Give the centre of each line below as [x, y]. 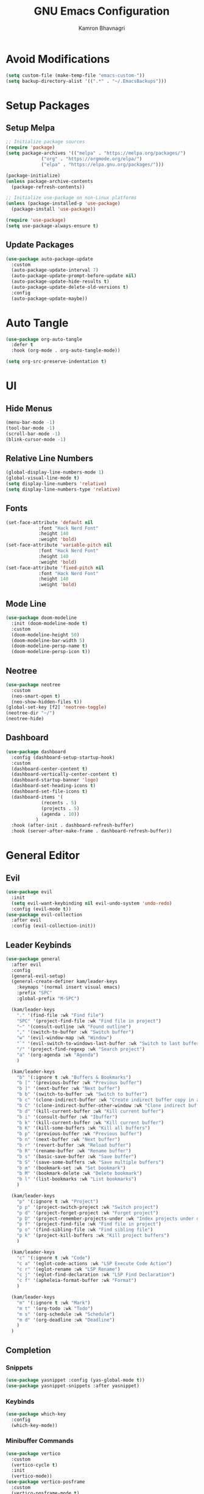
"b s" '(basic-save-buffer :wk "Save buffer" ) [77, 1156]
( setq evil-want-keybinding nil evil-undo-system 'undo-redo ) [92, 903]
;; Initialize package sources [45, 142]
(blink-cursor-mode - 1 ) [36, 439]
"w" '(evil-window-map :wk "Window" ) [65, 1038]
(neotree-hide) [25, 719]
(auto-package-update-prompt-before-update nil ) [74, 276]
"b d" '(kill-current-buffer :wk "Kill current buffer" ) [90, 1111]
